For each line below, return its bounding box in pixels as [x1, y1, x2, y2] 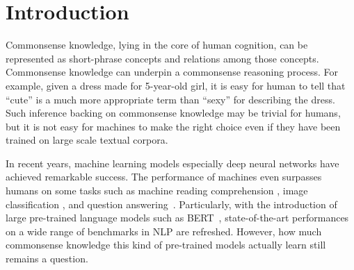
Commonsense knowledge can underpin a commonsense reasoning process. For [6, 65, 339, 79]
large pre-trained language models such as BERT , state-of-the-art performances [6, 210, 349, 225]
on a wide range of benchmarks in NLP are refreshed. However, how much [6, 223, 322, 238]
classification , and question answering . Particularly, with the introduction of [6, 196, 337, 211]
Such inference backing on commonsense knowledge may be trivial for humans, [6, 106, 341, 120]
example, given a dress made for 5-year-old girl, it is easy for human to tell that [6, 78, 346, 92]
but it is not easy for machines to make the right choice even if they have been [6, 119, 341, 133]
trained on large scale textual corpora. [6, 133, 168, 147]
